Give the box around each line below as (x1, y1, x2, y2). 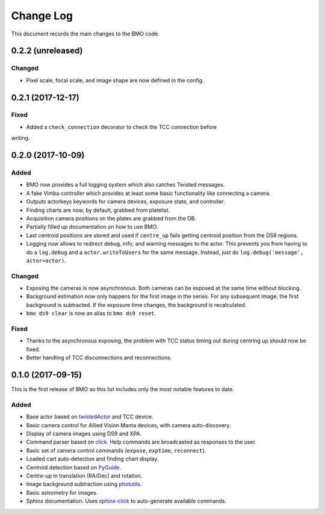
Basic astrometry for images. (26, 489, 98, 496)
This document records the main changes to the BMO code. (11, 30, 159, 37)
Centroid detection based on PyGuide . (26, 463, 122, 471)
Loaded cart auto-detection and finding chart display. (26, 455, 159, 463)
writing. (11, 134, 30, 141)
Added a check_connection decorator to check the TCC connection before (26, 123, 217, 131)
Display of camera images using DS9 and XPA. (26, 430, 142, 437)
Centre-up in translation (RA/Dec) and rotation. (26, 472, 143, 479)
